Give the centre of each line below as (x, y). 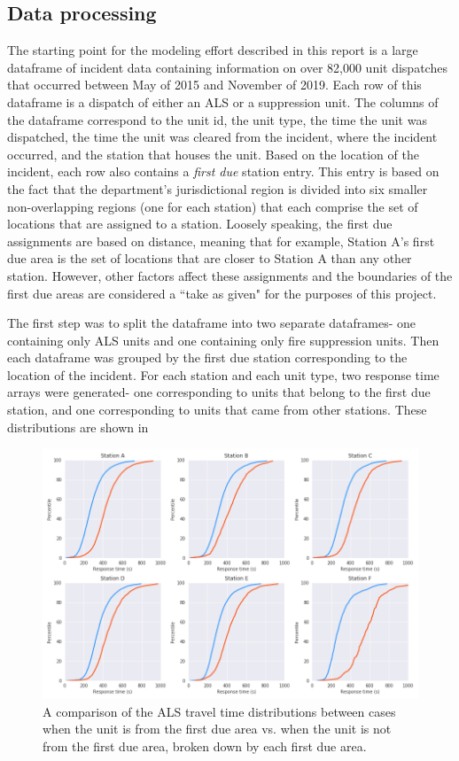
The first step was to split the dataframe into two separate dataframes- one (212, 323)
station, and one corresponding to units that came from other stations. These (217, 410)
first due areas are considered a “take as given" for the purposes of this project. (222, 293)
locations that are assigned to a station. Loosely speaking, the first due (200, 224)
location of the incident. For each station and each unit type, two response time (223, 374)
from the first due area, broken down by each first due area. (205, 745)
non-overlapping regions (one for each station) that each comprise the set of (213, 206)
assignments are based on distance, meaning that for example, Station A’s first (221, 241)
